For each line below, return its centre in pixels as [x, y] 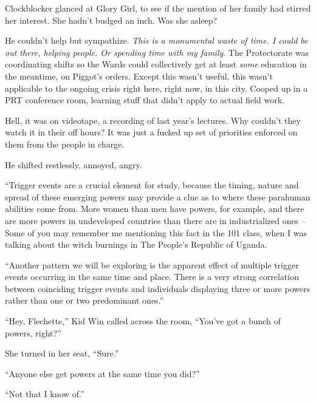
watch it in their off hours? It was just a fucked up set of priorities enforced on [151, 132]
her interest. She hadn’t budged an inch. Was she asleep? [111, 20]
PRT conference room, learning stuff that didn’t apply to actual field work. [145, 100]
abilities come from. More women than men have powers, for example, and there [155, 209]
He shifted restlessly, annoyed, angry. [74, 164]
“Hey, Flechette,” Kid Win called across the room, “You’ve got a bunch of [143, 321]
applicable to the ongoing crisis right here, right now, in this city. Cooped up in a [156, 88]
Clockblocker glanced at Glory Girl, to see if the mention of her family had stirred [158, 8]
